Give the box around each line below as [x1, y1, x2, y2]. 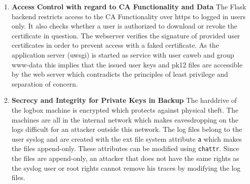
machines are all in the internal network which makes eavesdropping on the [11, 114, 239, 124]
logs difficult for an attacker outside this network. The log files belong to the [11, 124, 242, 134]
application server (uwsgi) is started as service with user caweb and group [11, 49, 234, 60]
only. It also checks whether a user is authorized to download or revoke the [11, 21, 237, 31]
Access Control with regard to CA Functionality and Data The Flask [11, 1, 247, 11]
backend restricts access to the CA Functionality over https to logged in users [11, 11, 246, 21]
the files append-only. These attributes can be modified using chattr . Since [11, 143, 239, 153]
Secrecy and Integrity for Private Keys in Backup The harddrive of [11, 95, 237, 105]
